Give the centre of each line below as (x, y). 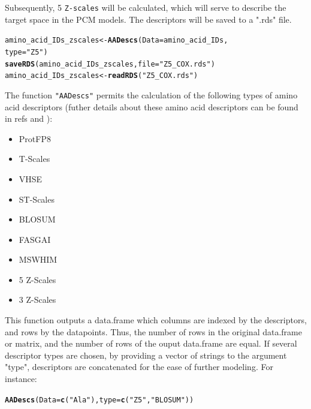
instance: (21, 379)
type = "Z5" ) (26, 52)
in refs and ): (29, 118)
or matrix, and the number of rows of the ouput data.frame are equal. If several (151, 343)
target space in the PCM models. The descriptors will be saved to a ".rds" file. (148, 19)
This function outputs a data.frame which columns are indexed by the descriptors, (156, 320)
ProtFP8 (35, 138)
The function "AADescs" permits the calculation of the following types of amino (151, 94)
